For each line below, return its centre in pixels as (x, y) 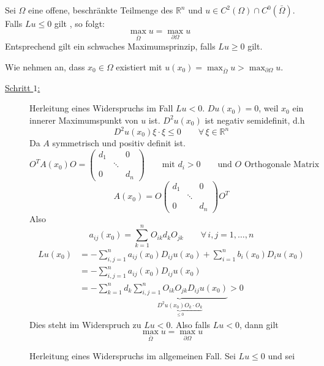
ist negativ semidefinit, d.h (255, 120)
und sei (281, 355)
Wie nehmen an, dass (45, 66)
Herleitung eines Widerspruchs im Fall (101, 108)
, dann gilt (259, 324)
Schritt (18, 87)
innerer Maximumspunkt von (84, 120)
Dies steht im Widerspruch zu (85, 324)
